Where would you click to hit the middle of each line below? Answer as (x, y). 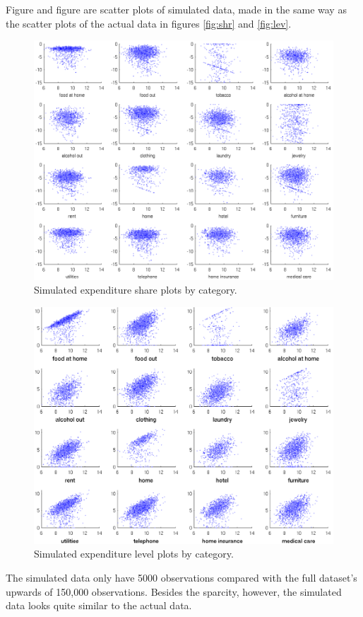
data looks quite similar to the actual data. (99, 605)
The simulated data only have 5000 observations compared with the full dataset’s (181, 577)
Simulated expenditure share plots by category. (136, 290)
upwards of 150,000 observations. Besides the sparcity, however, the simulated (174, 591)
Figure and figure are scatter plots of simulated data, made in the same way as (176, 9)
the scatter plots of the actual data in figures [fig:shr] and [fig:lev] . (149, 23)
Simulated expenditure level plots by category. (134, 554)
